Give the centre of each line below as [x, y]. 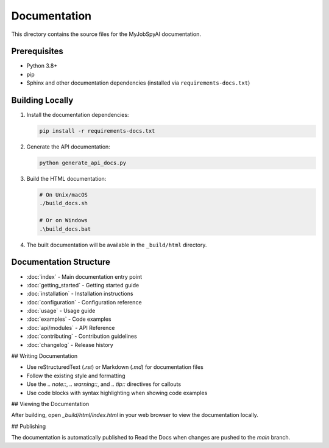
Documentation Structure [61, 262]
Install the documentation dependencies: [78, 115]
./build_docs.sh [64, 203]
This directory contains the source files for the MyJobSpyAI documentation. [106, 34]
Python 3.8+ [42, 66]
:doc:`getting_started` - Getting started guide [83, 285]
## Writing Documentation [44, 356]
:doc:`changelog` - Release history [70, 345]
